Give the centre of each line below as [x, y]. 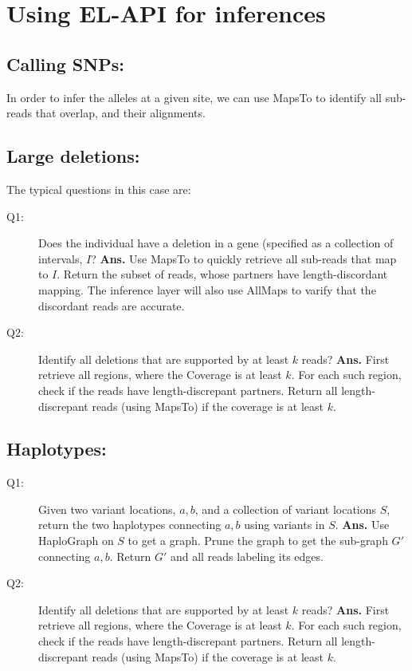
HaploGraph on [76, 541]
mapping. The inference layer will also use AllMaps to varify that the [207, 289]
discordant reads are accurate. [112, 305]
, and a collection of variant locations [286, 509]
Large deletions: [73, 156]
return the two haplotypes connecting [130, 525]
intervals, [61, 258]
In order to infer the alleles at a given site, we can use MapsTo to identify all [194, 97]
